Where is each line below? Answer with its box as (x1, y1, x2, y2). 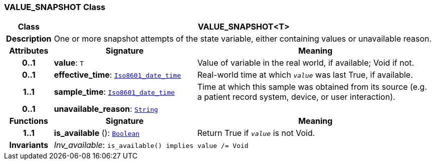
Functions (9, 116, 48, 126)
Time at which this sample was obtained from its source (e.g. (197, 82, 427, 92)
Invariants (9, 140, 49, 150)
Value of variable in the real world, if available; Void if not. (197, 58, 414, 68)
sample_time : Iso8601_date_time (54, 87, 175, 97)
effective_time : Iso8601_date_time (54, 70, 181, 80)
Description (6, 34, 52, 44)
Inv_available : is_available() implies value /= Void (54, 140, 249, 150)
